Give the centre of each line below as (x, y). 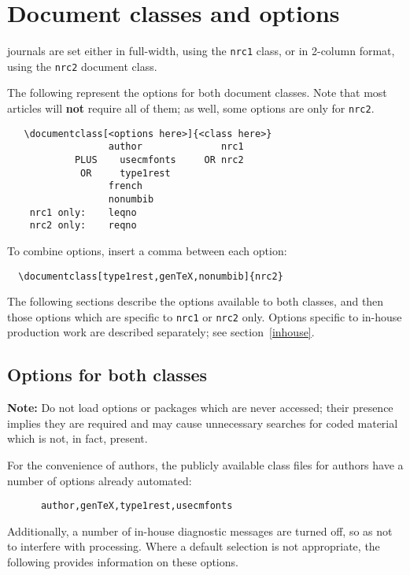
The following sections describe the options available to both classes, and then (196, 301)
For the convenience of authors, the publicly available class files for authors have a (205, 465)
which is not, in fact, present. (78, 438)
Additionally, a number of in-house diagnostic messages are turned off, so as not (200, 530)
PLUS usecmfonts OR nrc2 (159, 160)
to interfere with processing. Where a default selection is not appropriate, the (194, 546)
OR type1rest (126, 173)
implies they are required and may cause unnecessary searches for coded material (203, 423)
